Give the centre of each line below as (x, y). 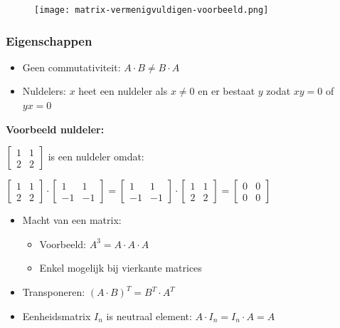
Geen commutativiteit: (71, 67)
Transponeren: (54, 292)
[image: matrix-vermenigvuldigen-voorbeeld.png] (152, 10)
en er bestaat (227, 91)
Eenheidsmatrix (57, 316)
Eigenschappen (49, 40)
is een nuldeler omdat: (96, 157)
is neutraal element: (149, 316)
